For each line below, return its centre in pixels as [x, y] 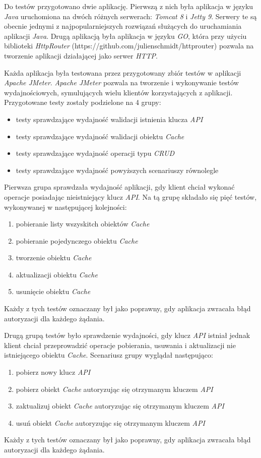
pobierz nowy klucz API [53, 372]
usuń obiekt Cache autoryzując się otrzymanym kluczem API [110, 422]
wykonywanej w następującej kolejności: [66, 207]
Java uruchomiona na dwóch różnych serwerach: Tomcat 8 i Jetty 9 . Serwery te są [130, 16]
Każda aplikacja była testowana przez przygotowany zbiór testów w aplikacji [123, 72]
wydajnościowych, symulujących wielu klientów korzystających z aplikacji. [118, 92]
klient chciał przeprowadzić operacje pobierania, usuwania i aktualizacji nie [120, 345]
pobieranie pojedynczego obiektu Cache [77, 240]
